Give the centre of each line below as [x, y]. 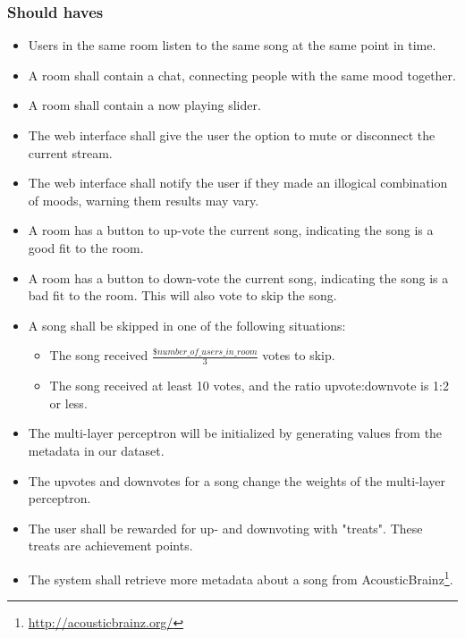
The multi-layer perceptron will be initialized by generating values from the [235, 433]
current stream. [70, 152]
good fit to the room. [86, 247]
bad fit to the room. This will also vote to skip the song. [182, 295]
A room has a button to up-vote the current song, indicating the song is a [231, 230]
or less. [68, 403]
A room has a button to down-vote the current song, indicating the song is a [238, 277]
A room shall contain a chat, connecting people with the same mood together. [242, 75]
